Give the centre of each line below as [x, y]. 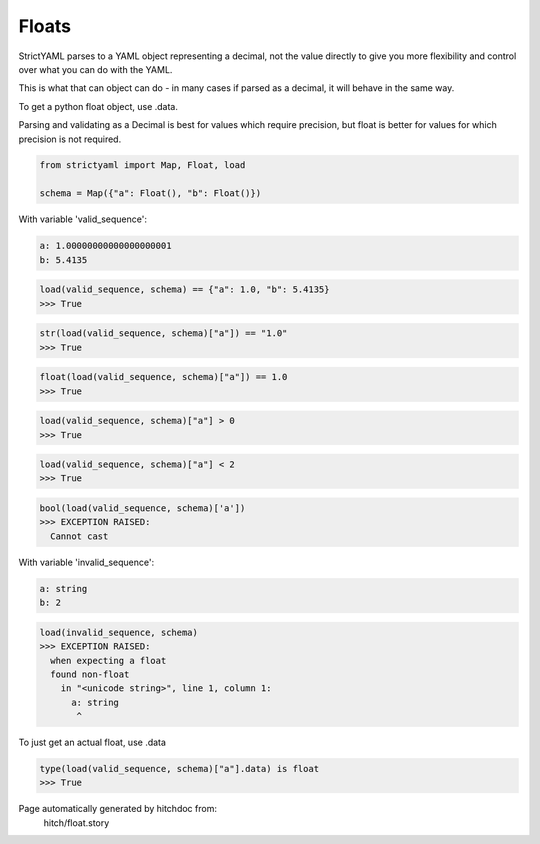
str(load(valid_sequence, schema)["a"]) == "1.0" [163, 333]
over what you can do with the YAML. [95, 69]
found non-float [90, 674]
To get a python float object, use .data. [98, 106]
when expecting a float [108, 660]
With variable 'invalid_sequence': [86, 562]
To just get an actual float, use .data [92, 742]
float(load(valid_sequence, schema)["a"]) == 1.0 [163, 377]
